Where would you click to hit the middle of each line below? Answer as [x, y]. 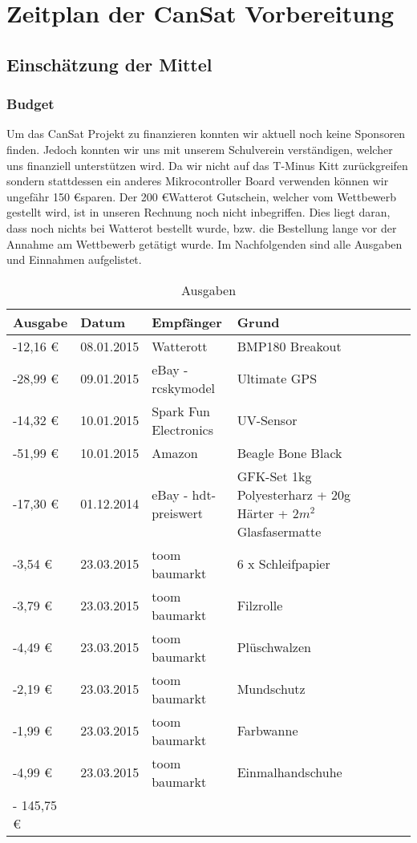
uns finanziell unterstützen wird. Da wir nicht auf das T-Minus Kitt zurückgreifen [207, 165]
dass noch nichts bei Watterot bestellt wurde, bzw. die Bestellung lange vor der [202, 227]
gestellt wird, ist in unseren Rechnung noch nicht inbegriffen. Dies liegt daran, [198, 212]
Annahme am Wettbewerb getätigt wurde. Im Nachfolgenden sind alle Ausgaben [204, 243]
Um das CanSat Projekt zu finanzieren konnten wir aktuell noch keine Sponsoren [206, 134]
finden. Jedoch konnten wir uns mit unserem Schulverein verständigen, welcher [200, 149]
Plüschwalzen [274, 647]
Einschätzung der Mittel [109, 64]
